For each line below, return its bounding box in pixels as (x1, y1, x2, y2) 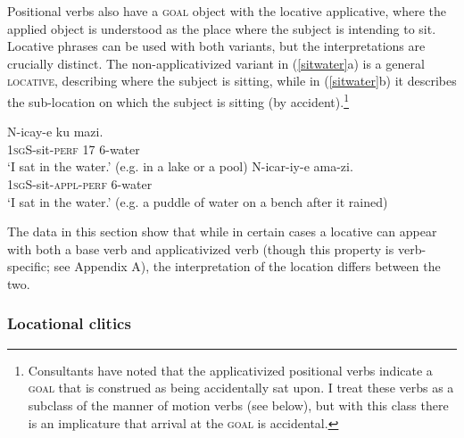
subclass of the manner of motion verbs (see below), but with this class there (28, 395, 449, 414)
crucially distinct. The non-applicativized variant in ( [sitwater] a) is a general (7, 54, 425, 72)
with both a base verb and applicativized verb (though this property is (7, 239, 394, 258)
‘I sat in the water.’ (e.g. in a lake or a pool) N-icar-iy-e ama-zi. (7, 157, 353, 176)
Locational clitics (7, 312, 131, 335)
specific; (7, 257, 50, 276)
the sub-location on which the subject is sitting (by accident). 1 (7, 89, 349, 111)
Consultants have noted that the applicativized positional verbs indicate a (28, 360, 433, 379)
